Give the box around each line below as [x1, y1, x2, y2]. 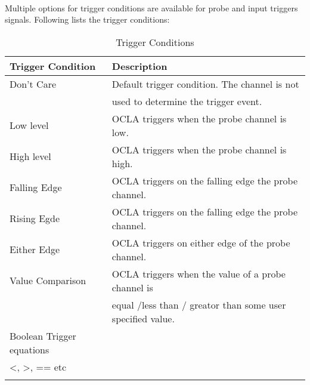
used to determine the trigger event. [111, 94, 262, 108]
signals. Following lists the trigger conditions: [5, 13, 170, 26]
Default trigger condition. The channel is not [111, 76, 299, 91]
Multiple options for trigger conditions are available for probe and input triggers [5, 1, 298, 14]
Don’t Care [10, 76, 57, 91]
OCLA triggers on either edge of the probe [111, 235, 290, 250]
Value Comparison [10, 273, 86, 288]
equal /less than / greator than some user [111, 297, 286, 312]
